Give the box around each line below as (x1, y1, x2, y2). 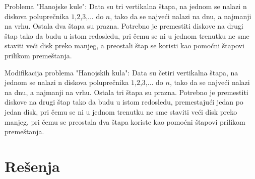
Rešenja (5, 155, 60, 176)
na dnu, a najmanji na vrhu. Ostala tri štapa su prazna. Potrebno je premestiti (5, 86, 248, 97)
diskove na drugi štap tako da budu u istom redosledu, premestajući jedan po (5, 97, 243, 107)
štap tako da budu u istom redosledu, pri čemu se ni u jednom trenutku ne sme (5, 30, 249, 41)
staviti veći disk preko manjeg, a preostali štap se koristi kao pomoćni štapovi (5, 40, 244, 51)
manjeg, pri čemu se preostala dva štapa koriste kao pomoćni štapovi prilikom (5, 116, 245, 127)
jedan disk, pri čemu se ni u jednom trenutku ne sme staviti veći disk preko (5, 106, 237, 117)
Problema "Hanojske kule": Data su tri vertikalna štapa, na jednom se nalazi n (5, 1, 247, 11)
